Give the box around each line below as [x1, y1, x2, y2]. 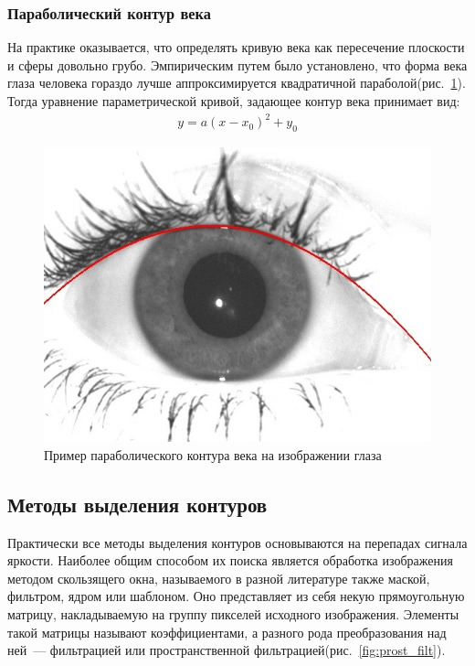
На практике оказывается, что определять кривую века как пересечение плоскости [7, 38, 465, 57]
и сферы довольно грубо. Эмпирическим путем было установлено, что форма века [7, 55, 468, 74]
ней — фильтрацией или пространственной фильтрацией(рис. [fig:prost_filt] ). [7, 640, 446, 660]
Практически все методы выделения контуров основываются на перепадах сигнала [7, 532, 468, 552]
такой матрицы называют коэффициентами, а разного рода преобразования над [7, 622, 447, 641]
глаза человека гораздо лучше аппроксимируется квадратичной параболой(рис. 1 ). [7, 73, 466, 92]
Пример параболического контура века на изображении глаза [44, 445, 382, 464]
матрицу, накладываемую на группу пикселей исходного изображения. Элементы [7, 605, 459, 624]
